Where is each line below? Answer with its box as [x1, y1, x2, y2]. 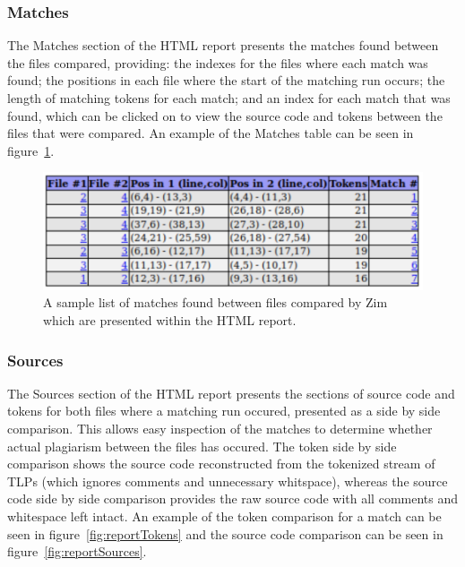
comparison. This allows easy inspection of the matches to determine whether [7, 419, 433, 438]
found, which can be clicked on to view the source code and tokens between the [7, 106, 443, 125]
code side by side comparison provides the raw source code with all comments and [7, 489, 459, 508]
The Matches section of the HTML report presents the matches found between [7, 36, 439, 55]
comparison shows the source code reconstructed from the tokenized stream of [7, 454, 435, 473]
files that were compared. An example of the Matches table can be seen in [7, 124, 414, 142]
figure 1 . [7, 141, 55, 159]
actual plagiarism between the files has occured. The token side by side [7, 436, 397, 455]
